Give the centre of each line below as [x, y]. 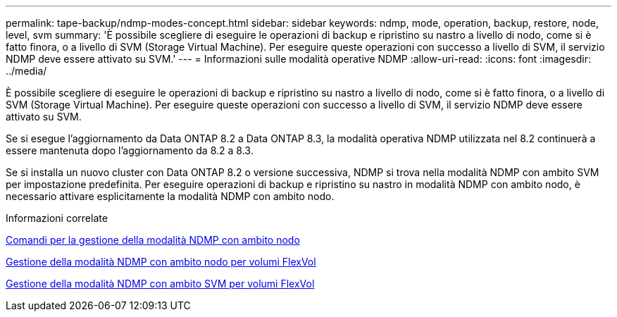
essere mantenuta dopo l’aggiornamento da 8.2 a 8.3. [130, 150]
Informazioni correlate [57, 218]
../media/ [26, 71]
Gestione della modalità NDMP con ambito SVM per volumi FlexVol [160, 284]
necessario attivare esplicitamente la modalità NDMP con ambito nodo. [170, 196]
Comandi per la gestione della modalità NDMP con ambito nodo [153, 240]
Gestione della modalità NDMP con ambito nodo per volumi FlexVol [161, 262]
